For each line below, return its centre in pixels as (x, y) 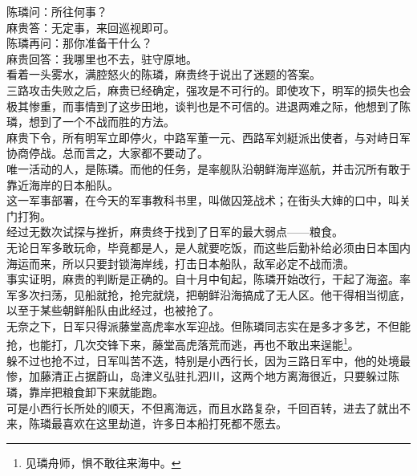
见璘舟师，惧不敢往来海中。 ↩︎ (103, 462)
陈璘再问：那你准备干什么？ (79, 43)
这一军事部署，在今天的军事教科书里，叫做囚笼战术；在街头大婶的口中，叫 (203, 200)
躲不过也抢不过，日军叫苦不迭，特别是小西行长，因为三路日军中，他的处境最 (208, 360)
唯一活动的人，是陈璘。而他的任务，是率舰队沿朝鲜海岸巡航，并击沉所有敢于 (208, 168)
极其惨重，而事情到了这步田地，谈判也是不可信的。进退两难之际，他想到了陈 (208, 106)
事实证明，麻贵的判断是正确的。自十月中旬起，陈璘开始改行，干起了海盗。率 (208, 279)
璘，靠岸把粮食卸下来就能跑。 (85, 391)
